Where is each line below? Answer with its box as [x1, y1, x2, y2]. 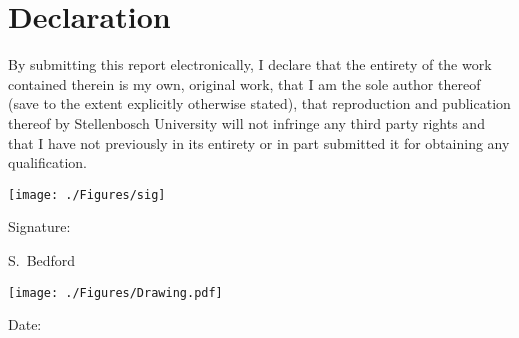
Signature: [8, 216, 71, 237]
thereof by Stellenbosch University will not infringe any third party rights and [8, 112, 485, 133]
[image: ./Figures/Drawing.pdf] [8, 285, 223, 300]
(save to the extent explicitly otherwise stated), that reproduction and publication [8, 93, 511, 114]
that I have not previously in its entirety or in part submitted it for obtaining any [8, 132, 510, 153]
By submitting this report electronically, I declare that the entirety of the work [8, 54, 492, 75]
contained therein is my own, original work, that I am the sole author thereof [8, 73, 481, 94]
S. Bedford [8, 249, 76, 270]
